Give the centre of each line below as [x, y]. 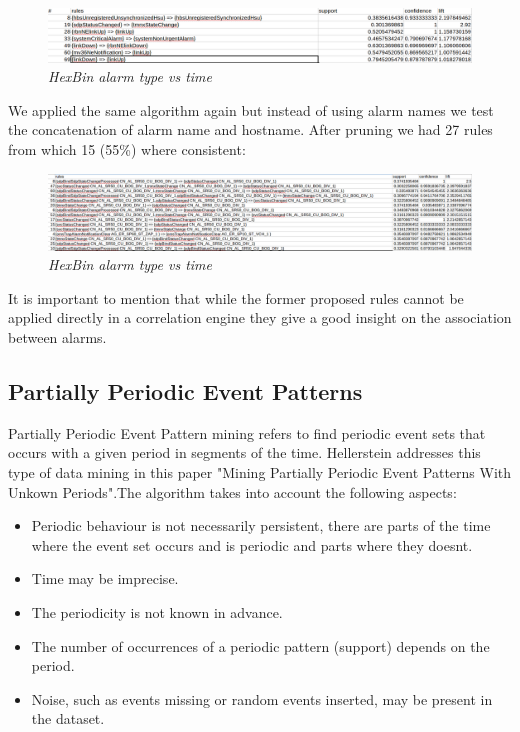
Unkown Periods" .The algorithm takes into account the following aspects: [232, 491]
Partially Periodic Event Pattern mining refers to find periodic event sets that [247, 432]
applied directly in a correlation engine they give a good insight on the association [260, 317]
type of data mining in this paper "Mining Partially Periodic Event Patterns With [260, 472]
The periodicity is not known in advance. [157, 611]
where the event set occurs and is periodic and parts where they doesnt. [252, 544]
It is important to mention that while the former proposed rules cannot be [236, 297]
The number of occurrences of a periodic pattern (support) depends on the [260, 645]
